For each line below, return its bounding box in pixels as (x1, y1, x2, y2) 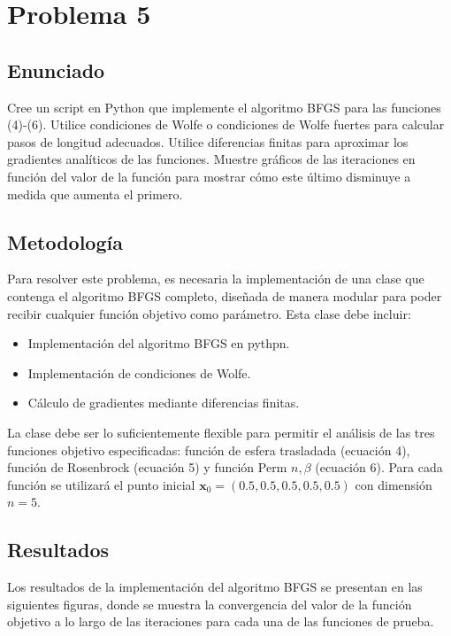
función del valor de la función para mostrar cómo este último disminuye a (7, 167, 411, 185)
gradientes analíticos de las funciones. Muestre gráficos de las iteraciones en (7, 150, 416, 168)
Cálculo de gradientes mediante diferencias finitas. (27, 393, 300, 412)
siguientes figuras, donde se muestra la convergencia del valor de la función (7, 594, 412, 613)
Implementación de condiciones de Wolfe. (27, 363, 251, 382)
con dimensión (355, 475, 432, 493)
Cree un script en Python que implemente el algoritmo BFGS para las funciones (7, 97, 441, 116)
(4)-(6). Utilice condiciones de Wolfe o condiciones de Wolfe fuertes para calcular (7, 115, 445, 134)
